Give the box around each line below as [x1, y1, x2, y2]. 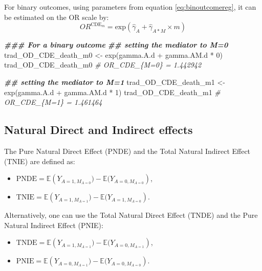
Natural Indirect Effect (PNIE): [4, 219, 103, 230]
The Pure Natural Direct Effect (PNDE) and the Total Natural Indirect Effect [4, 145, 251, 156]
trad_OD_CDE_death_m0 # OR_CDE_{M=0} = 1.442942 [4, 59, 202, 70]
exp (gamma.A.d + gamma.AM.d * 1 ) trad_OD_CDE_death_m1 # [4, 86, 221, 97]
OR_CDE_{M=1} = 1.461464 [4, 97, 102, 107]
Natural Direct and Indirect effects [4, 122, 193, 138]
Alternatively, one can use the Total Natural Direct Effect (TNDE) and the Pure [4, 210, 258, 220]
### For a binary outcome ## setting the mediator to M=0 [4, 39, 228, 50]
